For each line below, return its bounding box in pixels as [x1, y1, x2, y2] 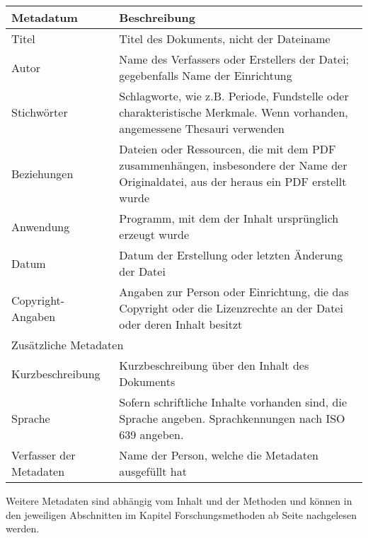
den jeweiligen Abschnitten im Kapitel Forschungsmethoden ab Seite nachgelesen [6, 507, 357, 522]
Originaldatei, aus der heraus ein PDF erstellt [119, 173, 347, 189]
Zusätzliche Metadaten [11, 337, 124, 353]
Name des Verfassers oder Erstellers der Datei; [119, 51, 350, 67]
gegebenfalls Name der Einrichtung [119, 67, 292, 83]
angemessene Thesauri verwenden [119, 120, 284, 136]
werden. [6, 521, 40, 536]
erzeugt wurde [119, 226, 190, 242]
